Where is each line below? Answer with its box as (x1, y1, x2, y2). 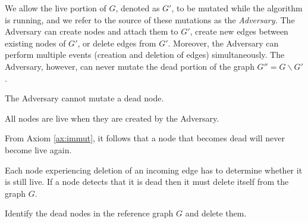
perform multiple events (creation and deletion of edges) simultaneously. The (5, 48, 285, 61)
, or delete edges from (77, 36, 156, 49)
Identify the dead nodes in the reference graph (5, 207, 174, 219)
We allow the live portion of (5, 2, 106, 14)
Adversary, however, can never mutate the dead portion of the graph (5, 60, 254, 72)
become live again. (5, 143, 72, 156)
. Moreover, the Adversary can (168, 36, 279, 49)
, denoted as (115, 2, 160, 14)
